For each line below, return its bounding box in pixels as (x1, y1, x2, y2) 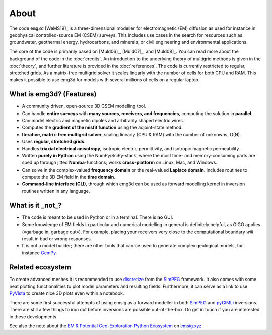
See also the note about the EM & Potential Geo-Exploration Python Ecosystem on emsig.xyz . (9, 323, 203, 329)
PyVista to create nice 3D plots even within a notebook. (9, 290, 124, 296)
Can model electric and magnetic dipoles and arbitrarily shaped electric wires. (22, 117, 184, 123)
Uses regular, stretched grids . (22, 139, 86, 145)
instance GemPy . (22, 250, 57, 256)
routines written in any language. (22, 188, 90, 194)
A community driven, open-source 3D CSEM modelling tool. (22, 103, 146, 109)
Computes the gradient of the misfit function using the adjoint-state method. (22, 124, 183, 131)
